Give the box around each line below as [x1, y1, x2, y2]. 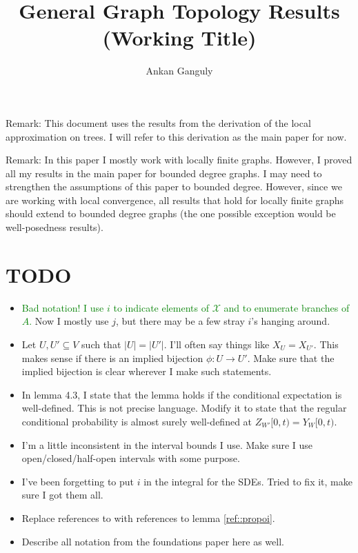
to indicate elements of [113, 300, 209, 314]
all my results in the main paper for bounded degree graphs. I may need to [6, 165, 322, 180]
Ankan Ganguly [146, 63, 213, 78]
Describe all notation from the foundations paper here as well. [21, 534, 284, 548]
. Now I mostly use [29, 314, 109, 328]
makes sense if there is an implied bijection [21, 350, 203, 365]
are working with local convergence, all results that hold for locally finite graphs [6, 192, 344, 207]
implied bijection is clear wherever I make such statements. [21, 364, 272, 379]
